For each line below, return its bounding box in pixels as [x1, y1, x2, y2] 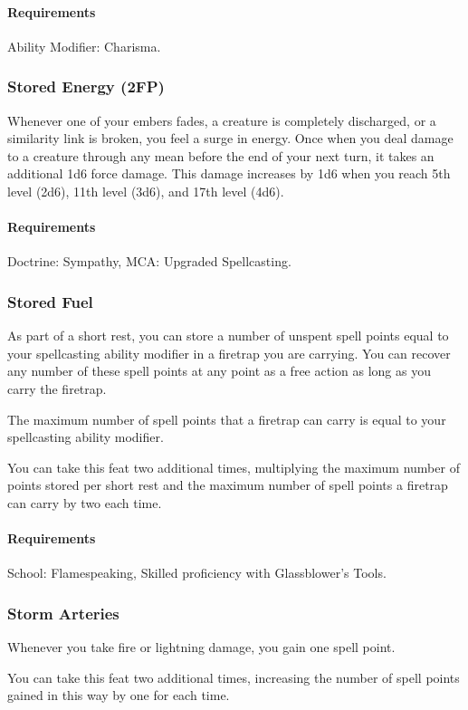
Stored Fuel [7, 290, 93, 312]
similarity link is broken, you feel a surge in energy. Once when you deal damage [7, 129, 454, 148]
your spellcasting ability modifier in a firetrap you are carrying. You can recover [7, 343, 451, 362]
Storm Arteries [7, 601, 119, 624]
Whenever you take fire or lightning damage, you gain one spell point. [7, 638, 396, 657]
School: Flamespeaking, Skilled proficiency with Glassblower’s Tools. [7, 563, 387, 582]
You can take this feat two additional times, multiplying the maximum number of [7, 457, 460, 476]
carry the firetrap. [7, 379, 107, 398]
